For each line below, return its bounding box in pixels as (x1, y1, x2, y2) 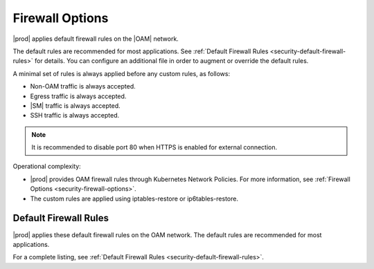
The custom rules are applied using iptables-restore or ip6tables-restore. (30, 194, 239, 203)
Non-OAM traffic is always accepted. (30, 82, 136, 91)
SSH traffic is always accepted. (30, 111, 120, 120)
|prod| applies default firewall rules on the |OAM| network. (12, 35, 179, 43)
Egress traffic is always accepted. (30, 92, 127, 100)
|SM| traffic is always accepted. (30, 101, 121, 110)
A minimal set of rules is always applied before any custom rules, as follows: (12, 69, 231, 77)
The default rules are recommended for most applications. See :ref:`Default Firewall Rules (12, 47, 269, 55)
